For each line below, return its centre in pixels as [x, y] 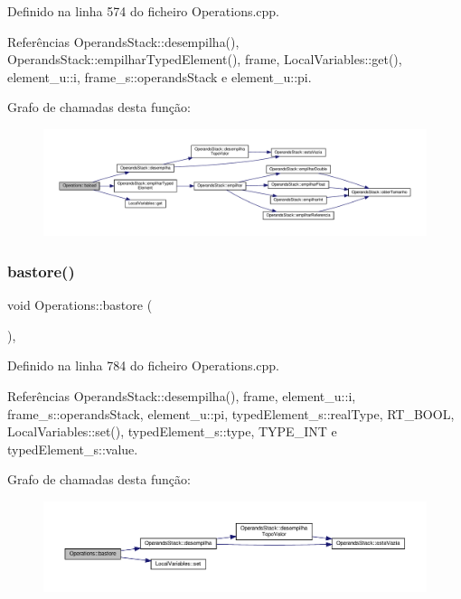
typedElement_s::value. [73, 449]
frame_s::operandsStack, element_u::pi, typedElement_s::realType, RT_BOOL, [231, 413]
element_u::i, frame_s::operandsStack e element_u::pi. [160, 76]
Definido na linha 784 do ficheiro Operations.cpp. [144, 365]
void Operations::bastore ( [80, 305]
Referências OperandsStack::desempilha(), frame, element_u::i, [182, 395]
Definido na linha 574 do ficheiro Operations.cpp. [144, 11]
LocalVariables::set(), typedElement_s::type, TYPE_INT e [172, 431]
